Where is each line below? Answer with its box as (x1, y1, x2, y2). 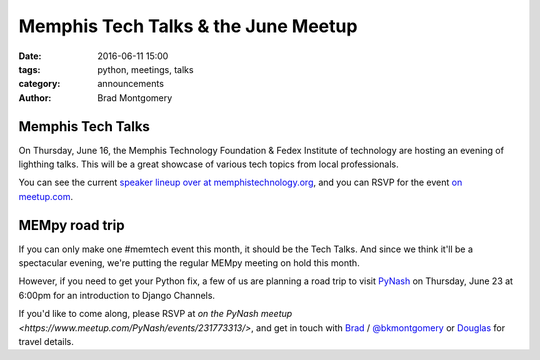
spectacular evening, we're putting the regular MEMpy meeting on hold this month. (18, 257, 360, 269)
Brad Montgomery (97, 91, 173, 104)
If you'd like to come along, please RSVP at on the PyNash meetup (18, 308, 293, 320)
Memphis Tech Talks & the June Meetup (18, 15, 358, 37)
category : (18, 78, 61, 90)
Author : (18, 91, 52, 104)
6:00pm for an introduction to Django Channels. (18, 289, 215, 301)
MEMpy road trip (18, 216, 125, 234)
